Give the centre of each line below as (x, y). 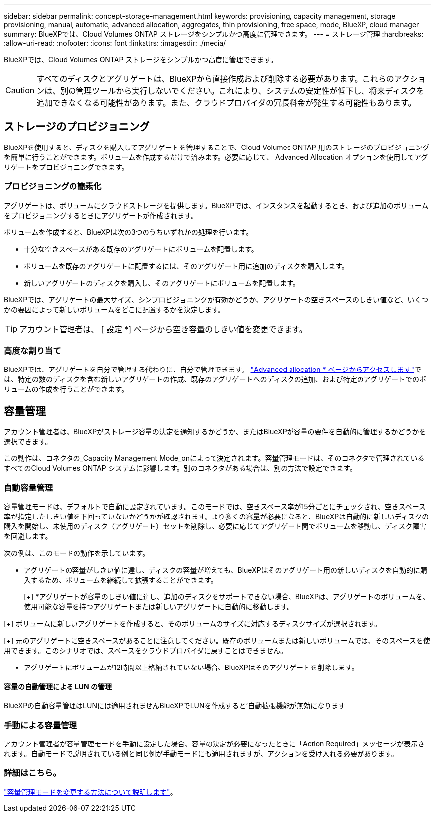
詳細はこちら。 (33, 773)
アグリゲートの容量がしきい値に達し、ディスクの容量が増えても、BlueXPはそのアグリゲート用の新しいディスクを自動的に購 (225, 570)
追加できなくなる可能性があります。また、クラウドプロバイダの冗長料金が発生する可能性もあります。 (226, 103)
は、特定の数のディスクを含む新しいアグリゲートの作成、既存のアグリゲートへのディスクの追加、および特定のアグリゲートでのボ (215, 379)
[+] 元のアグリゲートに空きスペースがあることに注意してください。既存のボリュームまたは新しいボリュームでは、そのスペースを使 (217, 640)
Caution (20, 90)
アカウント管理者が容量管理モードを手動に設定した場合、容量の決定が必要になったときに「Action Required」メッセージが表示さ (214, 743)
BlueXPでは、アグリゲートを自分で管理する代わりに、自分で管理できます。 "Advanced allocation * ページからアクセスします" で (213, 370)
